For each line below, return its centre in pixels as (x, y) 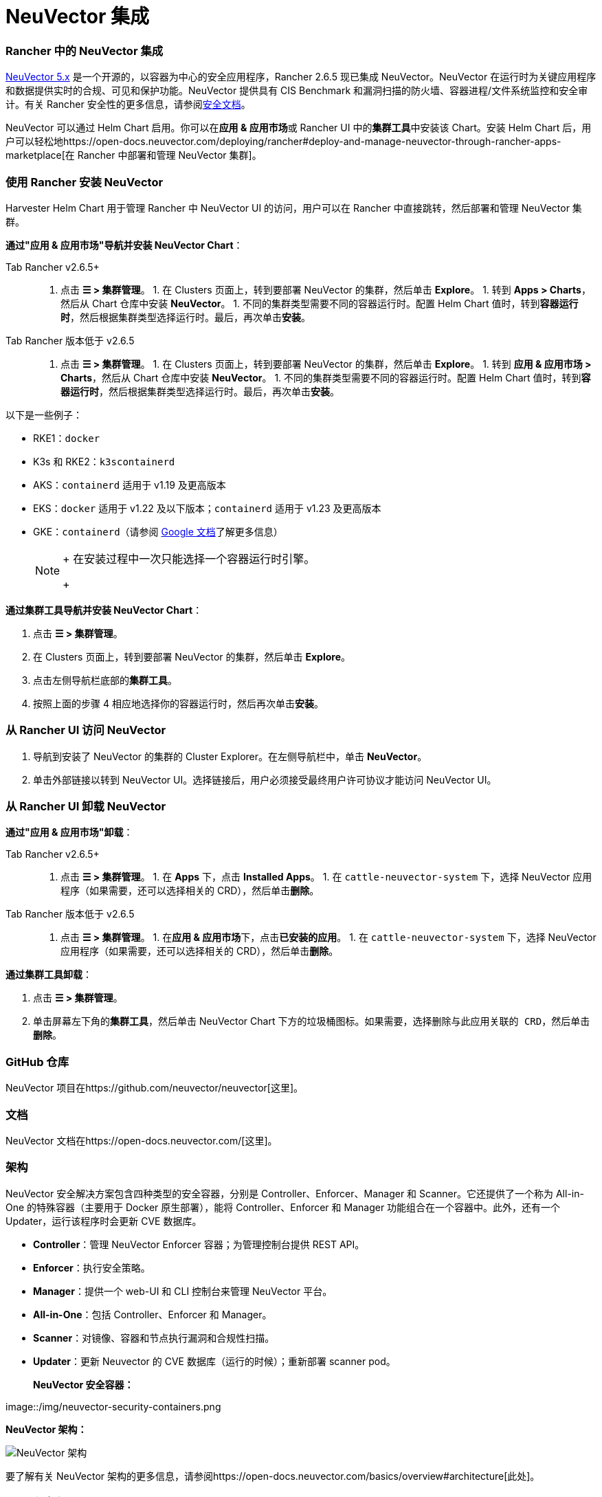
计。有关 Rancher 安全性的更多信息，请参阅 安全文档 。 (128, 104)
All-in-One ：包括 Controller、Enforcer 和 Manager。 (153, 1314)
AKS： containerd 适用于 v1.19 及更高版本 (130, 485)
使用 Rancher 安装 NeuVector (85, 182)
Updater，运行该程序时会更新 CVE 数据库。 (104, 1221)
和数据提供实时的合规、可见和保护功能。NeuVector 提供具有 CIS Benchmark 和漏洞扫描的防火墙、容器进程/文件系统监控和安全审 (297, 91)
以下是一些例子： (44, 414)
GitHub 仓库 (37, 1062)
